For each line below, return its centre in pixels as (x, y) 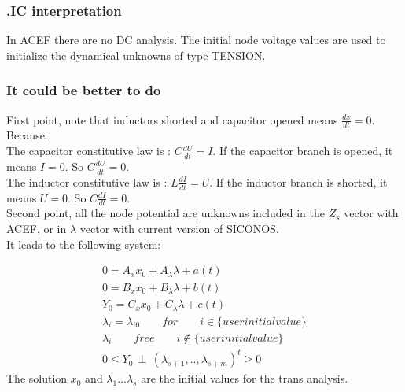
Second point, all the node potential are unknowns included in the (166, 213)
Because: (27, 135)
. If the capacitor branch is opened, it (303, 151)
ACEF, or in (37, 228)
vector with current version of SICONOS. (179, 228)
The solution (37, 378)
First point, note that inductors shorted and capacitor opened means (172, 119)
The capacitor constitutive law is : (89, 151)
